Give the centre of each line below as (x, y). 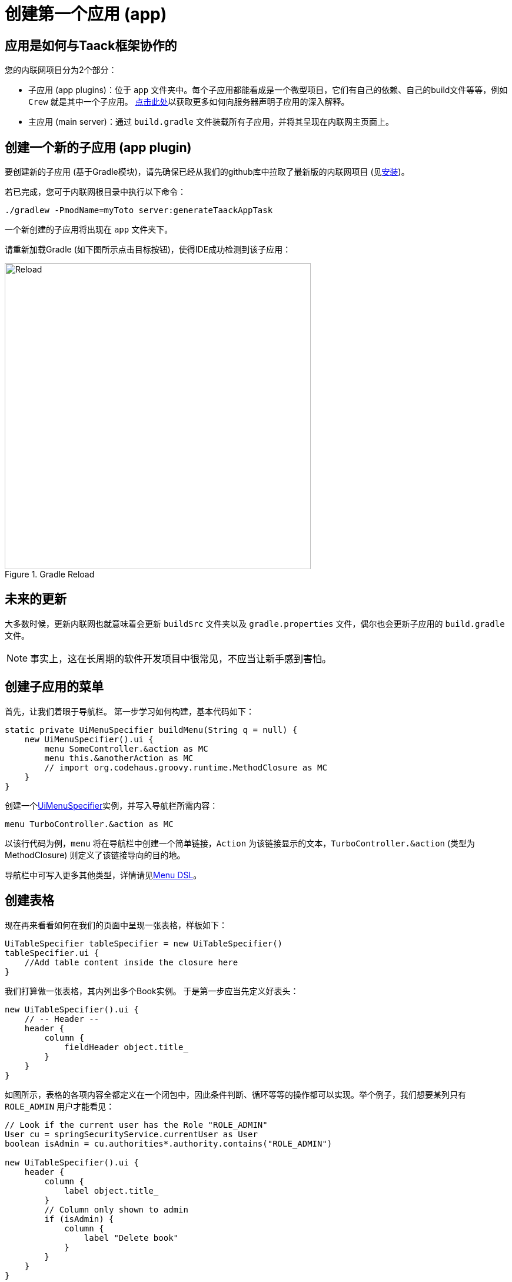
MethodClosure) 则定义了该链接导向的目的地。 (95, 855)
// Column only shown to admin (116, 1209)
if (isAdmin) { (79, 1219)
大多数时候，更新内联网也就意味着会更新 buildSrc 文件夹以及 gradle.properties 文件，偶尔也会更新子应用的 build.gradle (255, 623)
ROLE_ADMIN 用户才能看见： (60, 1106)
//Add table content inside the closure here (131, 962)
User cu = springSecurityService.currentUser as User (131, 1134)
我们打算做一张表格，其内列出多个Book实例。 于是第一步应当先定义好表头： (152, 991)
